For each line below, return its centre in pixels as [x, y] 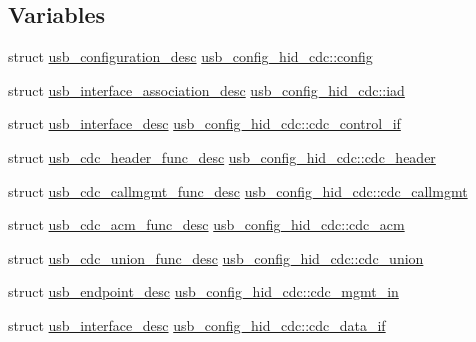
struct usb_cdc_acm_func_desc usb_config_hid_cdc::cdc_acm [206, 224]
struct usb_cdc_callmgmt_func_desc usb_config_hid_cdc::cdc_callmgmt [238, 190]
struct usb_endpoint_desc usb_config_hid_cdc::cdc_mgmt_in [203, 291]
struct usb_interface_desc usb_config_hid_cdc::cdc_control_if [204, 123]
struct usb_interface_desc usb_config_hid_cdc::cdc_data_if [197, 324]
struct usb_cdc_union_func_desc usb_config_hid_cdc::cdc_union [216, 257]
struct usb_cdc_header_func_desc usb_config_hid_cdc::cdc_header [222, 156]
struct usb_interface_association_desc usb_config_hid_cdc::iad [206, 89]
